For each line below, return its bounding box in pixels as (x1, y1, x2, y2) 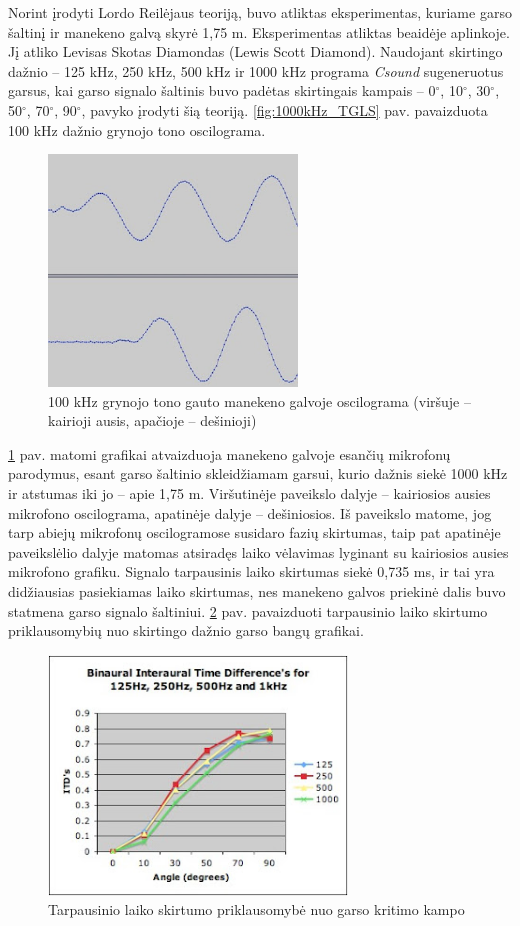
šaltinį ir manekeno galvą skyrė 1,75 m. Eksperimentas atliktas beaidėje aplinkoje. (8, 21, 510, 42)
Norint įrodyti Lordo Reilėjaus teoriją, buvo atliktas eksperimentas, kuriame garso (8, 2, 512, 22)
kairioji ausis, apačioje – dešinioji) (48, 410, 257, 431)
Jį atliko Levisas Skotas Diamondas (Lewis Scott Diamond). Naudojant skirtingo (8, 41, 503, 62)
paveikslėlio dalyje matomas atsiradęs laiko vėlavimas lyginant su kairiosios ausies (8, 541, 509, 562)
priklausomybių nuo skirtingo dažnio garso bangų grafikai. (8, 620, 364, 641)
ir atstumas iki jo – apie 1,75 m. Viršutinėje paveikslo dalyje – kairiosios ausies (8, 482, 491, 503)
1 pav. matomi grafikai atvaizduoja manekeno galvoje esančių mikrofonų (8, 443, 451, 464)
